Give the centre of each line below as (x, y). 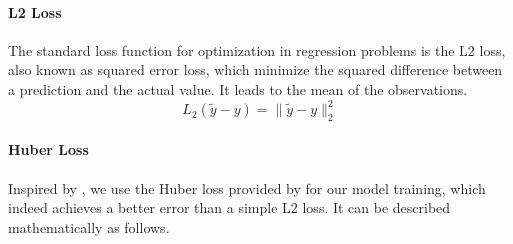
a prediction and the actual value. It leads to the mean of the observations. (238, 88)
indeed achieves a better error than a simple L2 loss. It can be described (229, 207)
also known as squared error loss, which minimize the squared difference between (255, 69)
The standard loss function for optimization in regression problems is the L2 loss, (257, 49)
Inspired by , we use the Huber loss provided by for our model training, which (247, 187)
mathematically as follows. (89, 226)
